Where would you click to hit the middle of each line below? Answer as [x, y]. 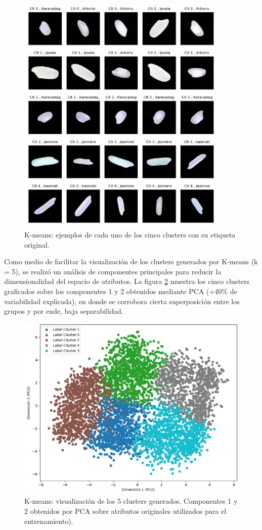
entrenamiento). [49, 521]
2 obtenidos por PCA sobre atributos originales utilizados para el [125, 511]
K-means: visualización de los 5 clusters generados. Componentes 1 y [131, 501]
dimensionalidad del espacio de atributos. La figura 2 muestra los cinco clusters [127, 281]
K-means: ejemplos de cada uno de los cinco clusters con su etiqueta [130, 234]
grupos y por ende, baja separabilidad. [64, 311]
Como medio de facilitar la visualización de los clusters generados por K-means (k [131, 261]
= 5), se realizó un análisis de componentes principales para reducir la [113, 271]
